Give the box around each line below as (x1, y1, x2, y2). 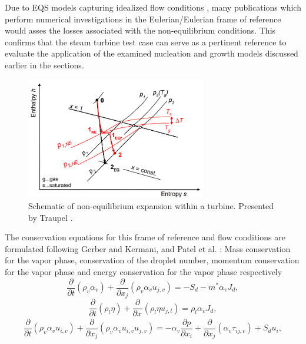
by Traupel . (28, 211, 73, 223)
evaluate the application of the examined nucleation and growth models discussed (5, 47, 298, 59)
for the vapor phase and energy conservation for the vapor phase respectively (5, 265, 282, 277)
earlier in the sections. (5, 58, 84, 71)
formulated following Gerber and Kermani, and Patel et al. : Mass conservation (5, 242, 291, 254)
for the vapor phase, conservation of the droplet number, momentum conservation (5, 254, 300, 266)
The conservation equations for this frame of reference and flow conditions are (5, 231, 285, 243)
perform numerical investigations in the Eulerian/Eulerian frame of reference (5, 12, 281, 25)
